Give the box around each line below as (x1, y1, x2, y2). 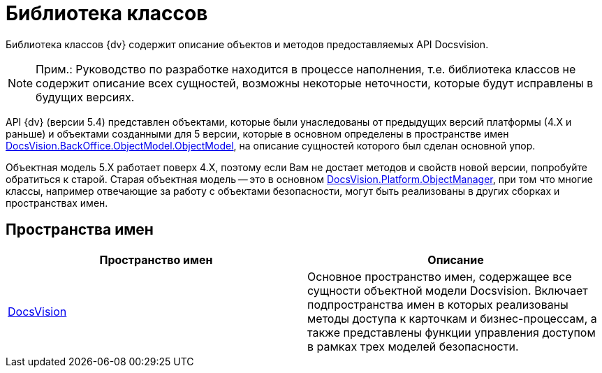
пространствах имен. (6, 196, 108, 209)
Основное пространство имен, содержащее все (307, 269, 572, 284)
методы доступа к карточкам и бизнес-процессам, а (307, 311, 597, 326)
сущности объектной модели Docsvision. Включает (307, 283, 588, 298)
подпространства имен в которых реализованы (307, 297, 568, 312)
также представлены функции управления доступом (307, 325, 596, 339)
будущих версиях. (36, 89, 135, 104)
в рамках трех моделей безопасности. (307, 339, 519, 353)
